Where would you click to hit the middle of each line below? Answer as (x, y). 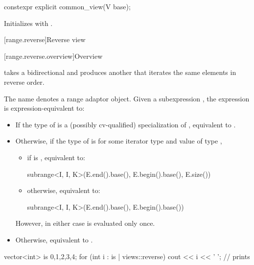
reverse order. (24, 82)
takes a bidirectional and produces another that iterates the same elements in (120, 72)
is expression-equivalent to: (44, 108)
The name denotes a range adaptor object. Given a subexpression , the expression (127, 98)
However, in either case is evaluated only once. (85, 223)
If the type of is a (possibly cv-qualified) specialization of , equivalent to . (126, 124)
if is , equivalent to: (56, 157)
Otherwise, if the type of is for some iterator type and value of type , (119, 141)
